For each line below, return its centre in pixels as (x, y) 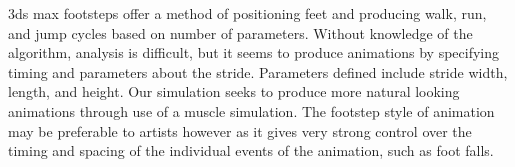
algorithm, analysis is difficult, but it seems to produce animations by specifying (254, 52)
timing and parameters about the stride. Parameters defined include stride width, (258, 71)
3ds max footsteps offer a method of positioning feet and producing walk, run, (247, 13)
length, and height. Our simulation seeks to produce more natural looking (234, 91)
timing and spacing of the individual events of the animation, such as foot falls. (251, 150)
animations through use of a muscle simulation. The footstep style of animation (251, 110)
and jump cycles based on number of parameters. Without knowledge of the (240, 32)
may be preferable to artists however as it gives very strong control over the (240, 130)
